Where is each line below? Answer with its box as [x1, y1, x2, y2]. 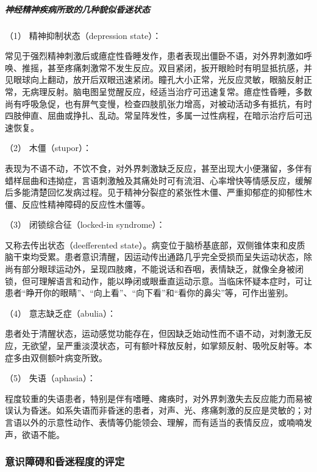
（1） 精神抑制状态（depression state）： [5, 29, 162, 41]
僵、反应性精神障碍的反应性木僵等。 [5, 197, 150, 210]
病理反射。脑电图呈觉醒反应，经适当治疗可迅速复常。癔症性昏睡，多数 [30, 85, 312, 97]
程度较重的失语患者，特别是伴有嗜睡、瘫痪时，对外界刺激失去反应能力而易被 [5, 392, 312, 404]
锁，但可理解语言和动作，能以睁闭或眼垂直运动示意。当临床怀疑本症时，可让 [5, 274, 312, 287]
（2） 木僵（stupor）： [5, 141, 92, 154]
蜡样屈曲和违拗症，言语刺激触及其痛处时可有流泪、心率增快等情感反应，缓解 [5, 174, 312, 186]
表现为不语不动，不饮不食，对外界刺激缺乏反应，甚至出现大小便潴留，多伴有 [5, 161, 312, 174]
